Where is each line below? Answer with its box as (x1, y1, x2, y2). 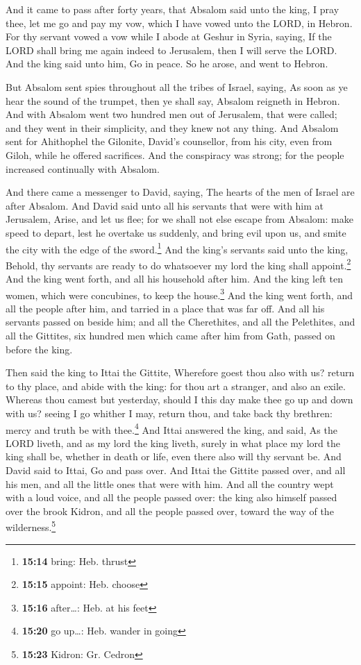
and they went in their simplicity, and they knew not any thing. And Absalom (6, 120, 339, 135)
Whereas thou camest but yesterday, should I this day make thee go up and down (6, 392, 353, 407)
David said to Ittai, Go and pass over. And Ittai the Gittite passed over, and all (6, 463, 346, 478)
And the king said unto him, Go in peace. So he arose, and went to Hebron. (6, 56, 328, 71)
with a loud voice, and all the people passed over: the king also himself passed (6, 490, 337, 505)
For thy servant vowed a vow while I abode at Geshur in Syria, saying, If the (6, 29, 332, 44)
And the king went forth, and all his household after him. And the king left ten (6, 271, 344, 285)
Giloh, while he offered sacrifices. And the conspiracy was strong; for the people (6, 147, 344, 162)
